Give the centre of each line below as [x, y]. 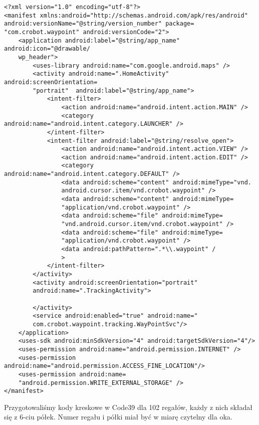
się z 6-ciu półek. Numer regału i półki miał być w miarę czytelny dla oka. [118, 417]
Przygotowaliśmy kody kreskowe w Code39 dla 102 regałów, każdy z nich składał [128, 407]
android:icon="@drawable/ [47, 49]
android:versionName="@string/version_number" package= [99, 24]
